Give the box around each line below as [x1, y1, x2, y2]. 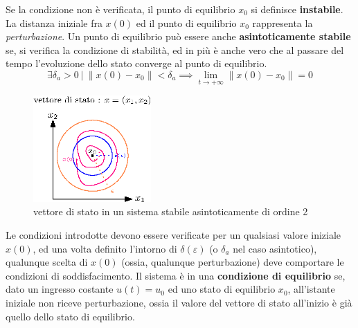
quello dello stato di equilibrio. [6, 309, 135, 323]
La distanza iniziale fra [6, 15, 102, 30]
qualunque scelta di [6, 255, 88, 269]
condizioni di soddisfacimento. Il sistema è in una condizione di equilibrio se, [6, 268, 346, 282]
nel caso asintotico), [233, 241, 317, 255]
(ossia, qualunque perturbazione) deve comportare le [121, 255, 344, 269]
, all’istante [287, 282, 335, 296]
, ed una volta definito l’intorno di [33, 241, 177, 255]
